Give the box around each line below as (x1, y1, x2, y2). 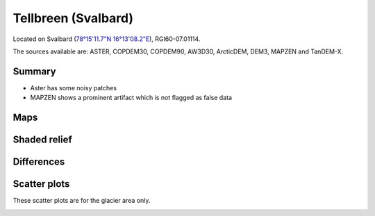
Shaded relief (12, 134, 72, 146)
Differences (12, 156, 65, 168)
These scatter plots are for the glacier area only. (12, 197, 151, 205)
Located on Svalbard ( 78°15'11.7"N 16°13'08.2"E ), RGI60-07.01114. (12, 35, 201, 43)
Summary (12, 65, 56, 77)
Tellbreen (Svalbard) (12, 10, 134, 26)
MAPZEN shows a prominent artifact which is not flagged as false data (30, 94, 233, 102)
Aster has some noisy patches (30, 83, 117, 92)
